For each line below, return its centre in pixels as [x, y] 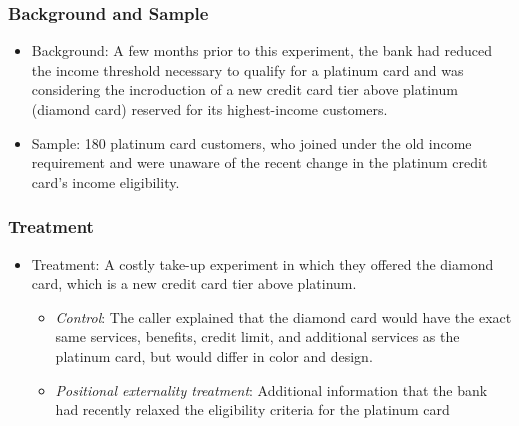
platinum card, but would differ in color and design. [214, 355]
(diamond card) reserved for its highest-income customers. [209, 109]
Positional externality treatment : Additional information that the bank [271, 389]
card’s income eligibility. [105, 181]
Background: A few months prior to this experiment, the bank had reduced [262, 50]
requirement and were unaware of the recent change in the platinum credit [259, 162]
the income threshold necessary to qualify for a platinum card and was [247, 69]
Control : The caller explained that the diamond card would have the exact [283, 316]
